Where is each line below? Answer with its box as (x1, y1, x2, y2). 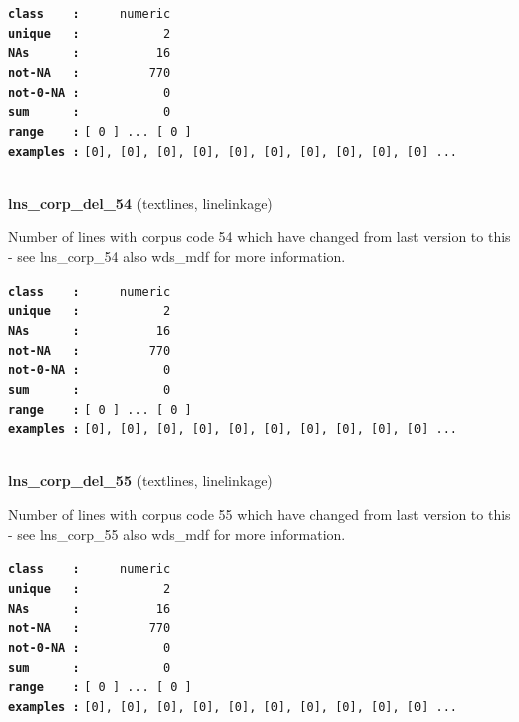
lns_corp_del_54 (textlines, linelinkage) (8, 192, 273, 213)
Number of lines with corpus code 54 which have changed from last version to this (8, 226, 511, 247)
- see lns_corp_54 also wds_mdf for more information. (8, 246, 346, 267)
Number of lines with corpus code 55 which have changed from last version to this (8, 504, 511, 525)
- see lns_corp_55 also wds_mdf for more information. (8, 523, 346, 544)
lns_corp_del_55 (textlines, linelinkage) (8, 470, 273, 491)
